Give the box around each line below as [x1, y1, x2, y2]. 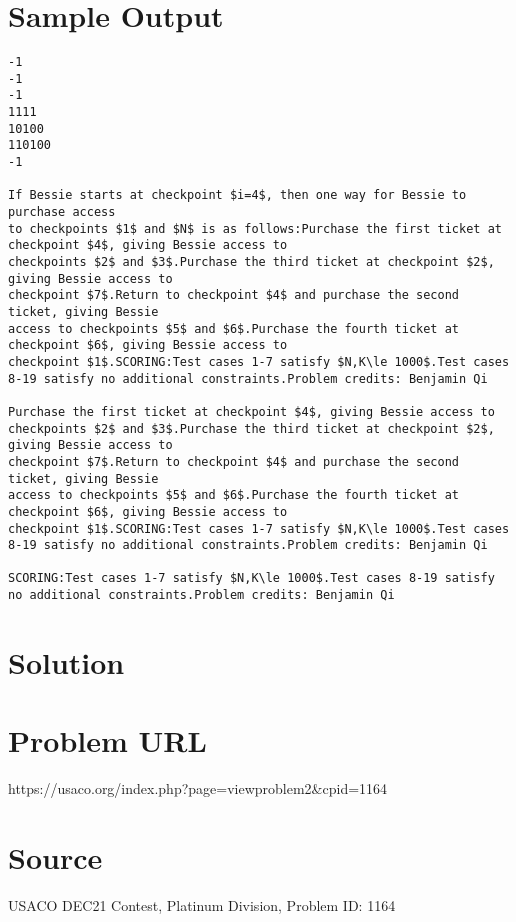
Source [8, 837, 103, 878]
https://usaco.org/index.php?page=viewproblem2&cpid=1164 [8, 778, 388, 799]
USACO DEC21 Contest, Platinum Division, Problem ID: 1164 [8, 895, 396, 915]
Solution [8, 641, 125, 682]
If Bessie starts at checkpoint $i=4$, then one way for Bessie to [8, 188, 467, 203]
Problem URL [8, 720, 207, 761]
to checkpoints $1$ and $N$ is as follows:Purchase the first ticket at [8, 221, 502, 236]
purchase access [8, 205, 116, 220]
